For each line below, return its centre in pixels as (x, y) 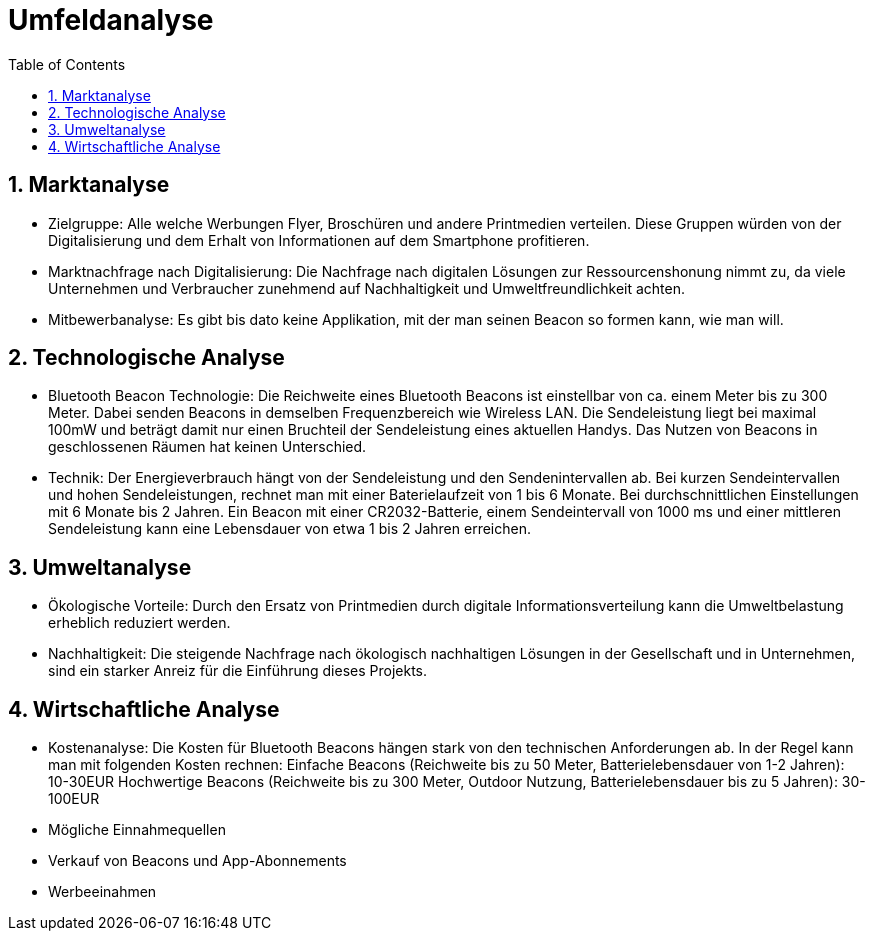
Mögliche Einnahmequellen (137, 830)
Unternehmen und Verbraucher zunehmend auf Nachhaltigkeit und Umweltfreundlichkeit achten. (367, 288)
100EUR (74, 799)
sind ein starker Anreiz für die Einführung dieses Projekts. (238, 671)
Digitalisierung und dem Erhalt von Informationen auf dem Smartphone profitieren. (319, 240)
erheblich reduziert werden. (139, 623)
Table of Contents (67, 64)
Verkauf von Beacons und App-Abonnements (197, 861)
